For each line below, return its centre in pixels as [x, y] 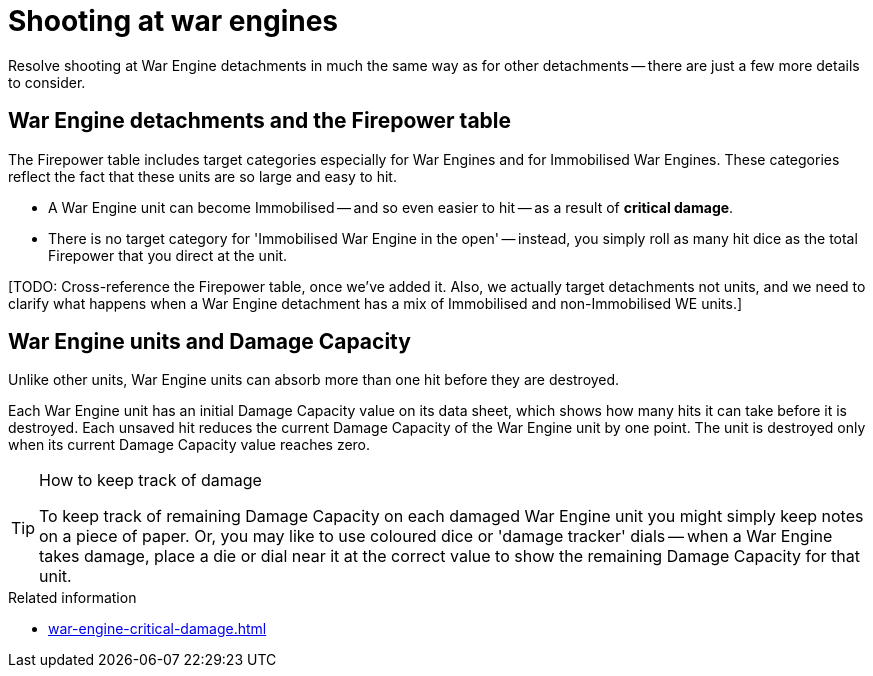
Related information [72, 598]
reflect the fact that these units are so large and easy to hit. [202, 176]
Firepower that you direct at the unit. [168, 255]
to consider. [47, 82]
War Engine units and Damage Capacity [209, 342]
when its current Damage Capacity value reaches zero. [189, 445]
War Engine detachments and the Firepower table [260, 121]
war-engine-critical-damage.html [157, 629]
